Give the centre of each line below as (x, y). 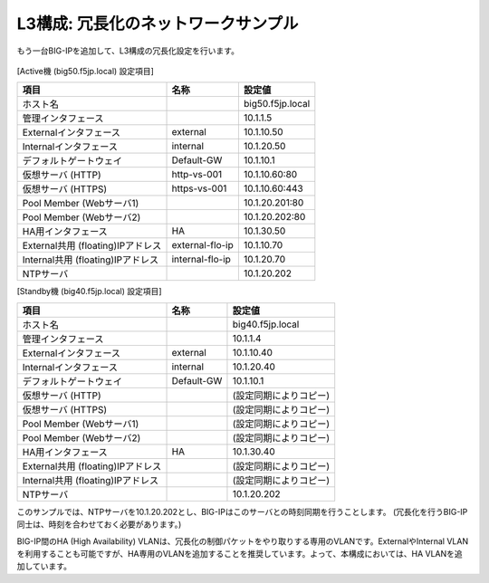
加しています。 (44, 567)
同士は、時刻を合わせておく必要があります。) (99, 524)
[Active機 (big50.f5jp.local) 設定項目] (85, 71)
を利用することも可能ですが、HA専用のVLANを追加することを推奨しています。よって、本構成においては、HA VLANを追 (240, 553)
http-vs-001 (197, 175)
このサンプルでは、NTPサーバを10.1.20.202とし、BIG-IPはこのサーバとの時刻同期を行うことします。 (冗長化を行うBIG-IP (242, 511)
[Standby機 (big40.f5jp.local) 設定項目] (89, 291)
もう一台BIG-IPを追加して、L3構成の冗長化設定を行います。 (128, 51)
